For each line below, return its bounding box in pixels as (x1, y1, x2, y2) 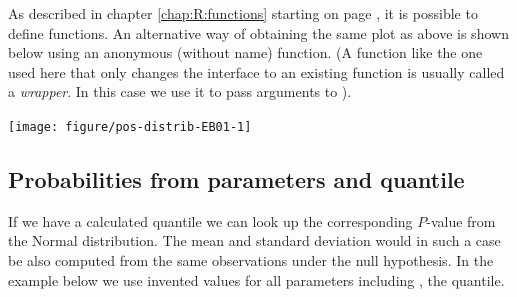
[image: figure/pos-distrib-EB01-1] (8, 119, 252, 134)
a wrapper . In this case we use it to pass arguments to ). (8, 81, 352, 102)
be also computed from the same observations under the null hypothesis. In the (8, 250, 494, 271)
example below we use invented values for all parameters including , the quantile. (8, 269, 505, 290)
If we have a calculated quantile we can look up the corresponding (8, 210, 413, 231)
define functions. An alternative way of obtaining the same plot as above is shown (8, 22, 509, 43)
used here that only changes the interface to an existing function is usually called (8, 61, 505, 82)
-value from (426, 210, 496, 231)
